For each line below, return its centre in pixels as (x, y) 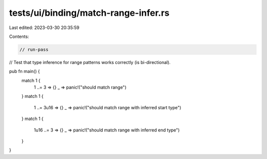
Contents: (19, 36)
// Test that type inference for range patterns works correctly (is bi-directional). (90, 62)
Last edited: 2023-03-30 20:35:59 (44, 28)
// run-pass (34, 49)
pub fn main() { (24, 71)
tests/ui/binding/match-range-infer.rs (89, 13)
